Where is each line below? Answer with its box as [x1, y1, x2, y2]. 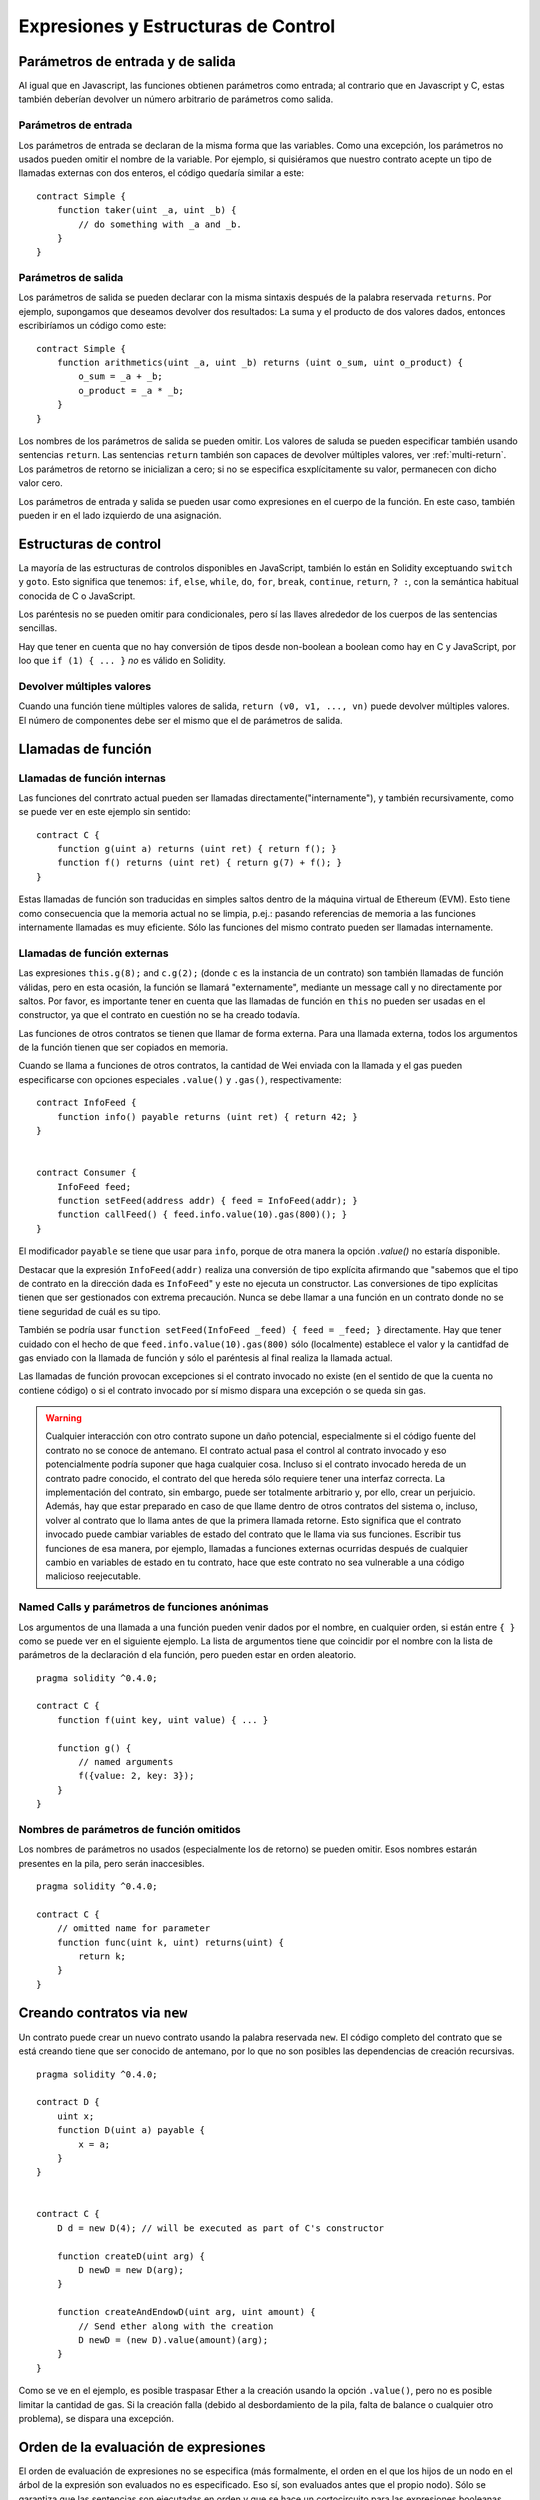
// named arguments [78, 1756, 174, 1768]
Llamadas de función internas [18, 771, 167, 785]
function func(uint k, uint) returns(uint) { [56, 1936, 285, 1948]
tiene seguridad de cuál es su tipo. [18, 1305, 161, 1317]
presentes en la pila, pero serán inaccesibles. [18, 1857, 205, 1869]
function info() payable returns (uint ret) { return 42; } [56, 1111, 359, 1122]
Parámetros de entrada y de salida [18, 53, 236, 70]
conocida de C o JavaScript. [18, 590, 136, 602]
